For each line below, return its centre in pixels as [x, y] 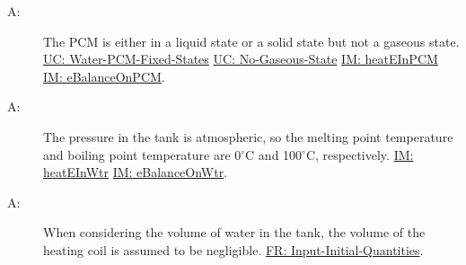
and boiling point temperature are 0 [142, 154]
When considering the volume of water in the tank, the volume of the [234, 232]
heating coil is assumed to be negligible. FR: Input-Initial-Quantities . [233, 249]
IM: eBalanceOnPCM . [104, 76]
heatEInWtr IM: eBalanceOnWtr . [136, 172]
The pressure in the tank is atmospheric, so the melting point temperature [248, 136]
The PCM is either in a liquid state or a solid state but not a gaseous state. [251, 41]
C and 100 [274, 154]
